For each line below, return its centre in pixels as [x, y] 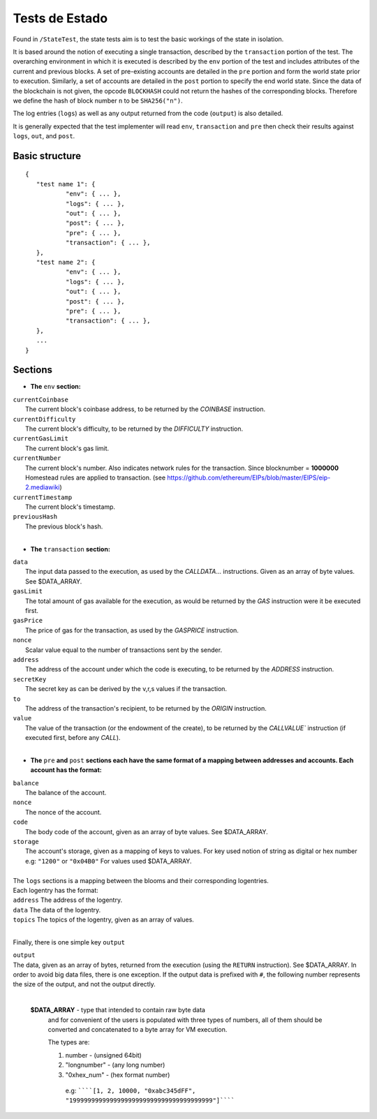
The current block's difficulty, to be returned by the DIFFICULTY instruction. [134, 429]
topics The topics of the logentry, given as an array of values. [104, 920]
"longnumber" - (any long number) [115, 1065]
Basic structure [47, 156]
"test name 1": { [66, 184]
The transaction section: [71, 549]
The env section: [56, 387]
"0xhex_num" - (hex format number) [118, 1074]
